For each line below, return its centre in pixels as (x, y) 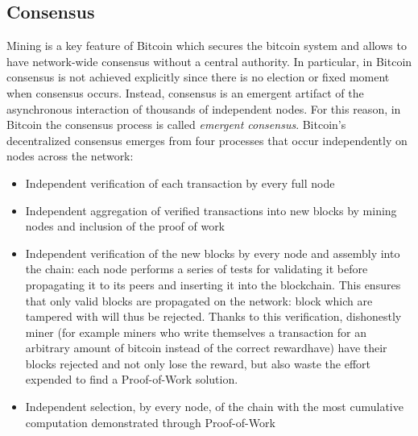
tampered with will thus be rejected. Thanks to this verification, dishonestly (213, 316)
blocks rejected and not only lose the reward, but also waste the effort (198, 363)
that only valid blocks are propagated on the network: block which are (199, 300)
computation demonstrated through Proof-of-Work (150, 422)
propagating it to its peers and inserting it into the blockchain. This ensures (213, 284)
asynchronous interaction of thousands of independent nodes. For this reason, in (204, 108)
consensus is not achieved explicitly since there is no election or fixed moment (198, 77)
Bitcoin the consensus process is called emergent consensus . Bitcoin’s (176, 125)
